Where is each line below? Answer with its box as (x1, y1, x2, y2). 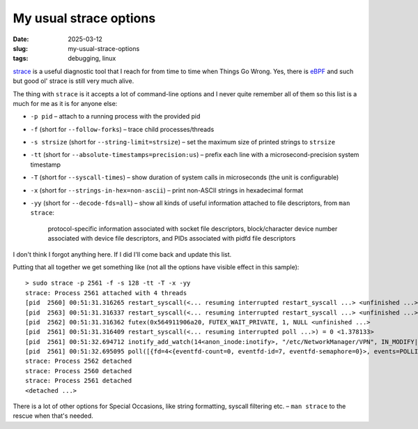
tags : (13, 54, 29, 63)
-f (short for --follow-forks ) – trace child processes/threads (30, 125, 215, 133)
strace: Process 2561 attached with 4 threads (25, 289, 187, 296)
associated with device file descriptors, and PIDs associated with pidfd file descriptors (47, 234, 296, 243)
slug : (13, 44, 28, 52)
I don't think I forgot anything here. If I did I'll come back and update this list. (13, 250, 232, 258)
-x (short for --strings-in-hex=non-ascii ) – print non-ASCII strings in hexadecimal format (30, 186, 304, 195)
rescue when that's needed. (13, 412, 93, 420)
